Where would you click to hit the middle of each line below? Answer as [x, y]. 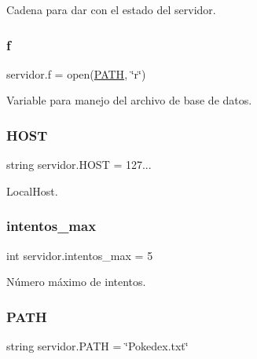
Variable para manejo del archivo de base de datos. [129, 100]
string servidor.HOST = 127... [79, 165]
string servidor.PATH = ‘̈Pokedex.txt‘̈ [97, 346]
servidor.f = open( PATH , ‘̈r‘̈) [76, 73]
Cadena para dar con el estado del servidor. [111, 9]
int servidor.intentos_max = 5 [80, 255]
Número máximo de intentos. [76, 282]
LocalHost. [32, 190]
